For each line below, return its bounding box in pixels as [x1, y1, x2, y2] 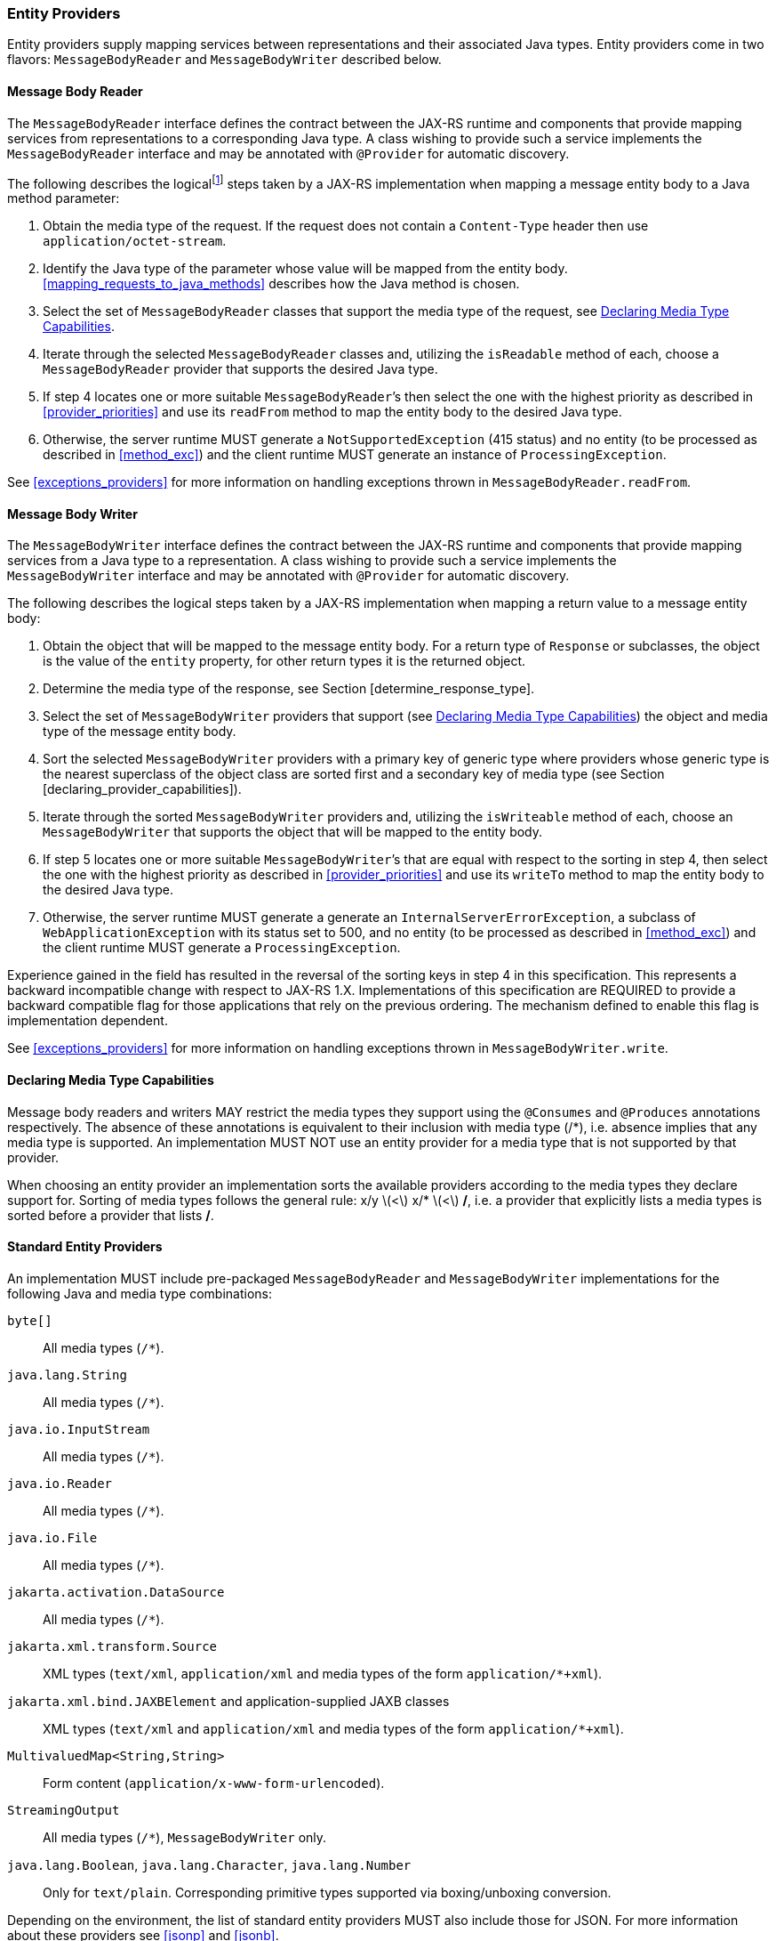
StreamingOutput [7, 1802, 120, 1817]
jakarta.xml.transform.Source [7, 1638, 218, 1654]
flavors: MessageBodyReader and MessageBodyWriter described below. [7, 52, 442, 68]
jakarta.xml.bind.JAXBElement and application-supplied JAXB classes [7, 1693, 450, 1709]
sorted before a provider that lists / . [7, 1207, 214, 1223]
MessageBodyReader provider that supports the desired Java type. [43, 361, 438, 377]
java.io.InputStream [7, 1421, 150, 1436]
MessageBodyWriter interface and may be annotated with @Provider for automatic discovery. [7, 568, 570, 584]
